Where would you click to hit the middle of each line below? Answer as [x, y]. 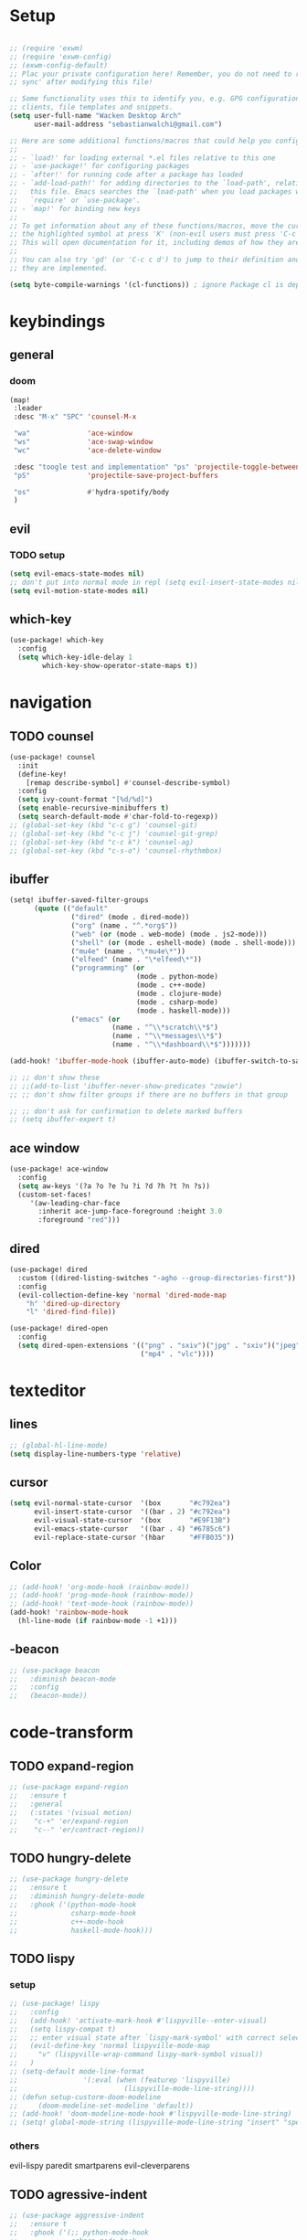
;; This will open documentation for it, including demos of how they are [155, 243]
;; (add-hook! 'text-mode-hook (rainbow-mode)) [102, 1604]
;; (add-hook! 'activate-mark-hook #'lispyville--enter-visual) [138, 2021]
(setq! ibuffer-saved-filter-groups [79, 900]
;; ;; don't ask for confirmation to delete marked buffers [127, 1111]
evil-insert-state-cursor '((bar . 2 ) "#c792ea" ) [132, 1512]
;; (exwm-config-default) [58, 65]
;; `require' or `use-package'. [75, 200]
